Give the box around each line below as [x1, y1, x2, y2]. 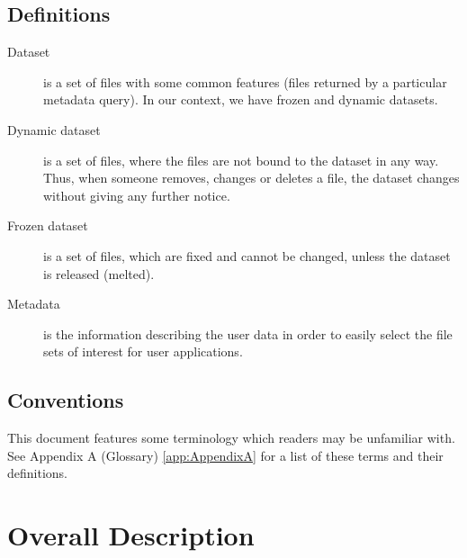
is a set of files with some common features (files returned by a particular [43, 72, 447, 91]
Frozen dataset [7, 216, 88, 235]
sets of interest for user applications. [43, 342, 243, 361]
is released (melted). [43, 264, 155, 283]
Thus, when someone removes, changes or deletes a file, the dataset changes [43, 168, 460, 187]
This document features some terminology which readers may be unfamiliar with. [7, 428, 455, 447]
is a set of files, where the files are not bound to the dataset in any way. [43, 150, 439, 169]
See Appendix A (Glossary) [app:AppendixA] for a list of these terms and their [7, 445, 444, 464]
